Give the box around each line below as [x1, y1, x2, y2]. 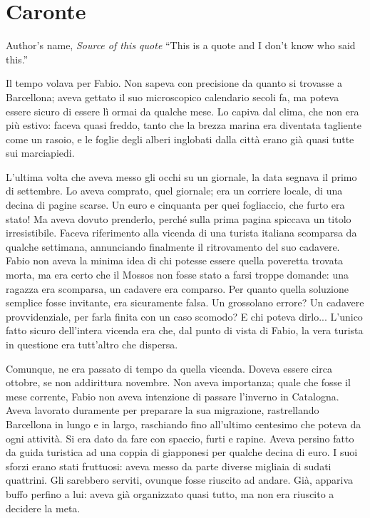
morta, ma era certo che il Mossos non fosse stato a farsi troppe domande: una [6, 267, 349, 282]
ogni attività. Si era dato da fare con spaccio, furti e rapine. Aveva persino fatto [6, 430, 354, 445]
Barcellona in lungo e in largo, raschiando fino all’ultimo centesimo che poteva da [6, 416, 361, 431]
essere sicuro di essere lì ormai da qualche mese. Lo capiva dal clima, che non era [6, 103, 359, 118]
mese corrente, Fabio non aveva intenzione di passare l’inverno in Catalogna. [6, 388, 339, 403]
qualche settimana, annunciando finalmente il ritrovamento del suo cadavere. [6, 239, 340, 254]
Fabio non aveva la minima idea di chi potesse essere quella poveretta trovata [6, 253, 344, 268]
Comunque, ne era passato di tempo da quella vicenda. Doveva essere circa [6, 361, 332, 375]
